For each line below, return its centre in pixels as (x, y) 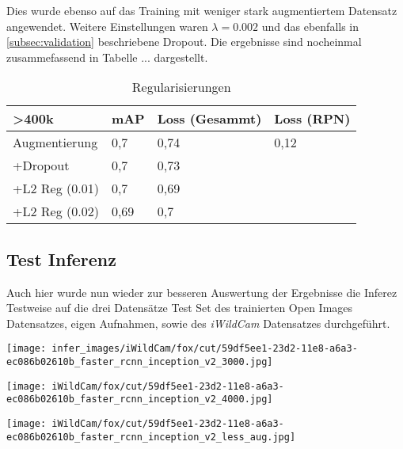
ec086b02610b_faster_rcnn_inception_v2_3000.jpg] (140, 362)
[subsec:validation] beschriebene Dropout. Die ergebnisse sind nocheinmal (184, 42)
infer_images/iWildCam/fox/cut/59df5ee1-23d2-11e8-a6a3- (205, 349)
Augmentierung (55, 143)
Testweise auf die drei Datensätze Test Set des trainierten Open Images (180, 308)
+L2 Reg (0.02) (56, 211)
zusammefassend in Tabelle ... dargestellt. (107, 57)
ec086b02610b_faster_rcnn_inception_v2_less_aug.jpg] (151, 437)
